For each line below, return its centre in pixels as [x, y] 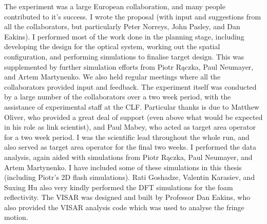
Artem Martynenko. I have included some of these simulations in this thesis [123, 167]
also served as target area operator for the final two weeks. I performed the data [130, 147]
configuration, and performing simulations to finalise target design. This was [124, 56]
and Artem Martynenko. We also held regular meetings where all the [112, 77]
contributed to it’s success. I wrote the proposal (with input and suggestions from [133, 16]
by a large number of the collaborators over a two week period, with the [118, 97]
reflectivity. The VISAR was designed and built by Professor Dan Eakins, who [127, 197]
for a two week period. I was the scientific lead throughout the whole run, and [127, 137]
